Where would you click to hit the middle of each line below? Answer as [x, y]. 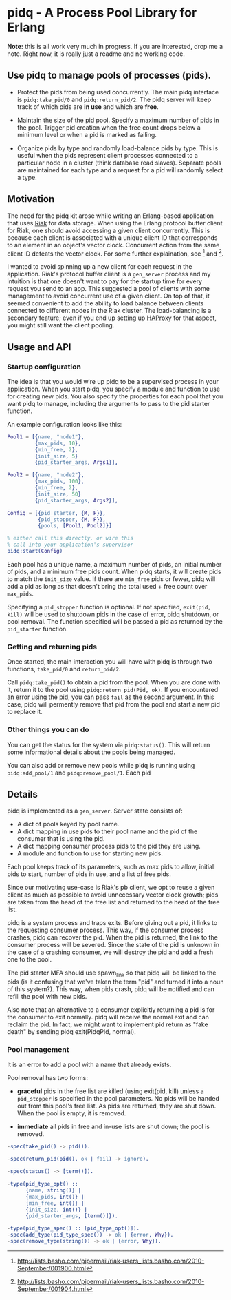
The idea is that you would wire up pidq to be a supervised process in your [113, 381]
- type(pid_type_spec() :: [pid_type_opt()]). [73, 1228]
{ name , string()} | [53, 1190]
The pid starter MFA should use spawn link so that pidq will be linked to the [112, 974]
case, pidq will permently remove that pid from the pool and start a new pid [113, 704]
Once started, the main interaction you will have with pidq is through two [110, 662]
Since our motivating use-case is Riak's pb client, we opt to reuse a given [111, 888]
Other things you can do [48, 730]
